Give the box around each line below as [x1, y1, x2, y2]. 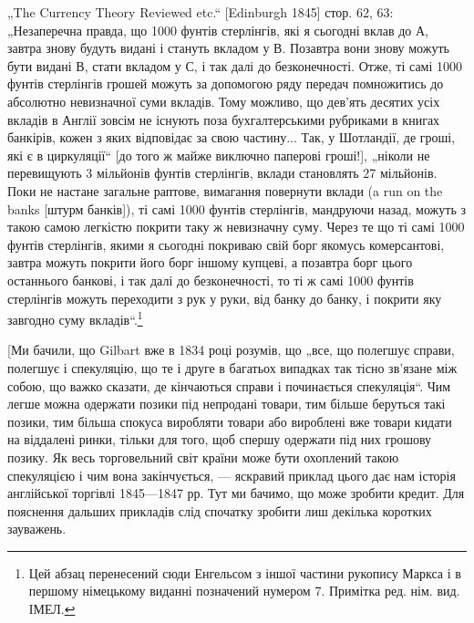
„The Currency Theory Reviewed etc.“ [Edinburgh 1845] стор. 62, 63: [7, 3, 394, 21]
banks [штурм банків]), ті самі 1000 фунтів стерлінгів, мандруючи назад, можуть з [7, 199, 466, 218]
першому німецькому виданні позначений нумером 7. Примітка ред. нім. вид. [28, 581, 460, 600]
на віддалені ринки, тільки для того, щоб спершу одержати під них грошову [7, 430, 432, 449]
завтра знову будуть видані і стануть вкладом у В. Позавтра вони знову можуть [7, 38, 449, 57]
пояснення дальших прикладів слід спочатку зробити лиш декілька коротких [7, 501, 432, 520]
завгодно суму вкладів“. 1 [7, 307, 143, 328]
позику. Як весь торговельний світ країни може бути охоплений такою [7, 447, 399, 466]
